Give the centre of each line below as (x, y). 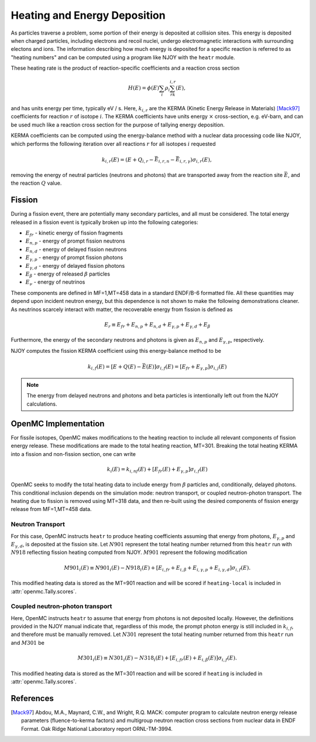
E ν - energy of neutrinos (55, 283)
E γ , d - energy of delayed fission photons (75, 266)
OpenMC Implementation (58, 423)
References (32, 698)
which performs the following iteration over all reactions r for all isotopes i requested (113, 144)
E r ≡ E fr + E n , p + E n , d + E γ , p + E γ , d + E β (157, 325)
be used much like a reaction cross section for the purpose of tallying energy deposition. (118, 125)
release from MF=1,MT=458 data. (51, 509)
